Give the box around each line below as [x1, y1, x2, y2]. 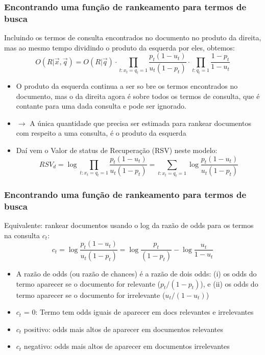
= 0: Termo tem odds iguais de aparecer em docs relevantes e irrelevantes [23, 307, 254, 317]
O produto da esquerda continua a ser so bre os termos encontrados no [16, 81, 238, 91]
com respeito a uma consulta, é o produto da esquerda [16, 128, 186, 138]
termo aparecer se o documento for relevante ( [16, 278, 160, 289]
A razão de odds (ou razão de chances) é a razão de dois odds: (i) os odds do [16, 268, 257, 279]
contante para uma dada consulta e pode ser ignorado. [16, 100, 186, 111]
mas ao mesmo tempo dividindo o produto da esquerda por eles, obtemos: [4, 42, 235, 53]
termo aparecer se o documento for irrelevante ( [16, 289, 165, 300]
